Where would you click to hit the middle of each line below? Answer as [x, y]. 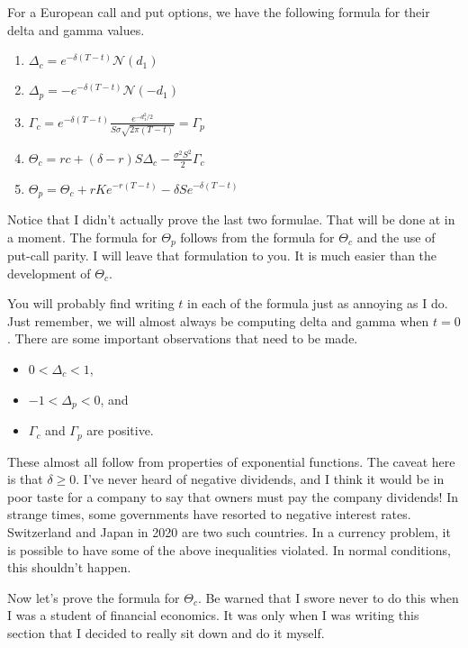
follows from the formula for [257, 237]
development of [49, 273]
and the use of [396, 237]
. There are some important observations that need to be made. [183, 338]
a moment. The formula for [82, 237]
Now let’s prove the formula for [94, 597]
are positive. [120, 430]
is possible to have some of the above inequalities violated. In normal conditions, [229, 549]
